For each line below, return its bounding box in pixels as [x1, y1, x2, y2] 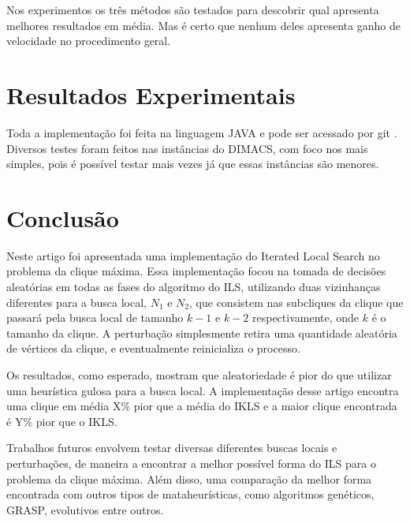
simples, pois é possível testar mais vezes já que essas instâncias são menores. [6, 155, 379, 172]
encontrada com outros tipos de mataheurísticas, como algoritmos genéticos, [6, 486, 375, 502]
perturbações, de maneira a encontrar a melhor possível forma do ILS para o [6, 454, 376, 471]
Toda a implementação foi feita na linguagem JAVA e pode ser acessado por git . [6, 124, 397, 140]
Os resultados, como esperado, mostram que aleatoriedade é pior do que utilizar [6, 366, 392, 383]
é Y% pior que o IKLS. [6, 413, 117, 429]
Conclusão [6, 201, 119, 233]
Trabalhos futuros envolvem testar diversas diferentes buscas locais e [6, 439, 337, 456]
